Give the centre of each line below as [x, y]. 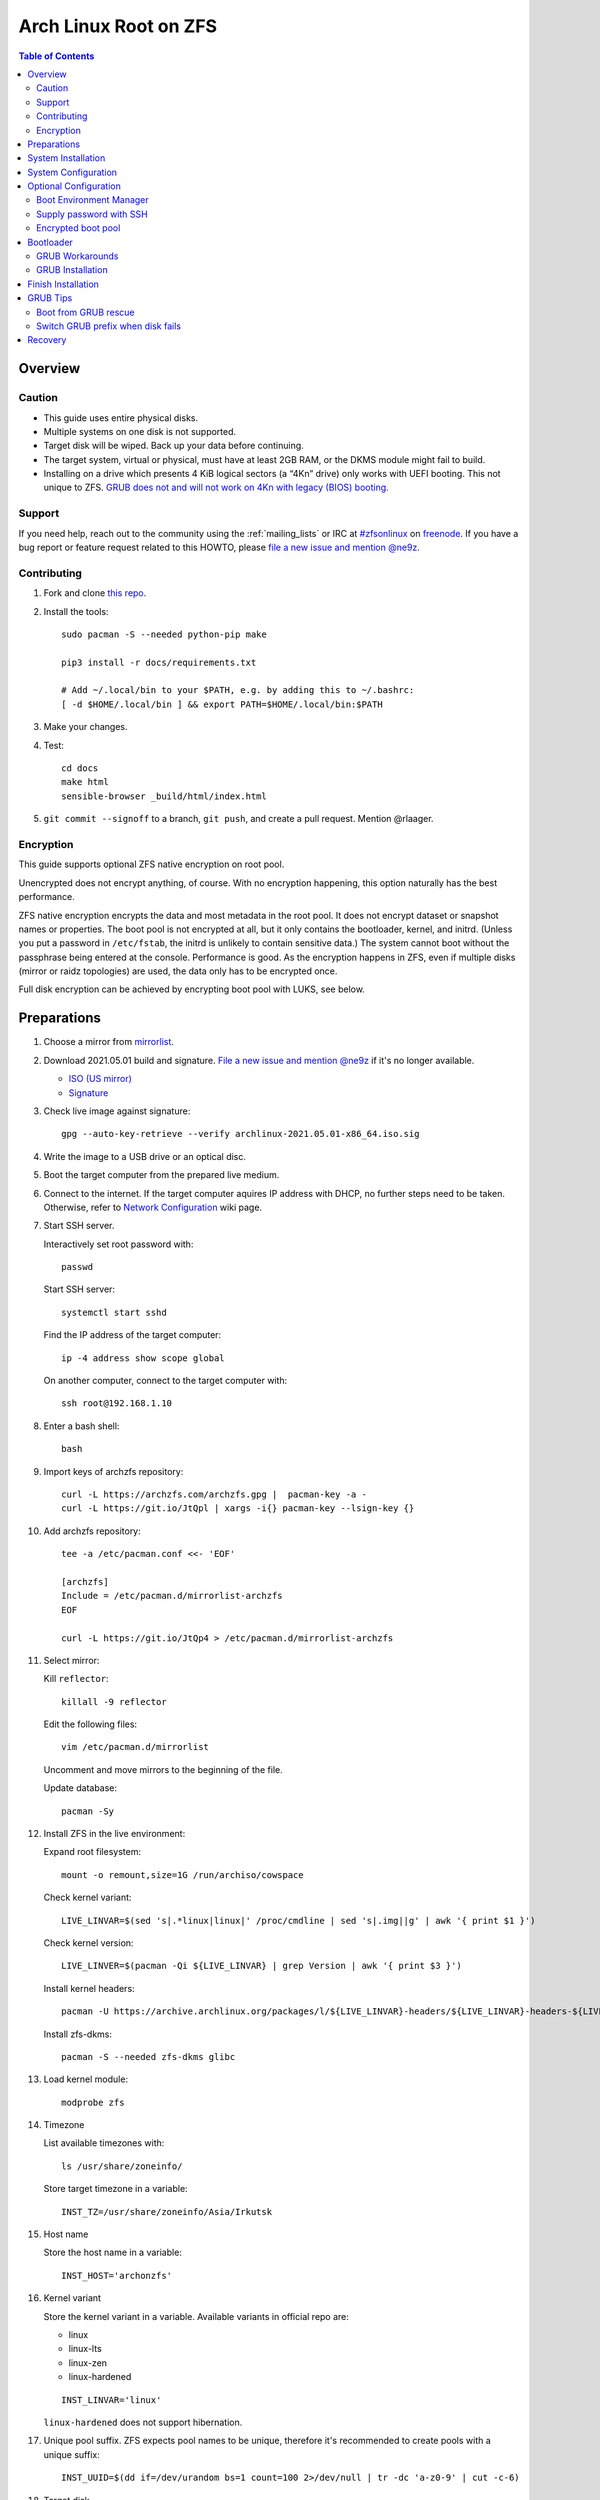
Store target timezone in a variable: [116, 2189]
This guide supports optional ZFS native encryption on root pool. [151, 864]
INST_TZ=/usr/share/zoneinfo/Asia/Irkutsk [167, 2211]
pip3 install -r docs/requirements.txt [159, 662]
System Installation [66, 158]
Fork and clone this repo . [95, 593]
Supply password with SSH [92, 214]
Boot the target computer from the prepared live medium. [161, 1175]
